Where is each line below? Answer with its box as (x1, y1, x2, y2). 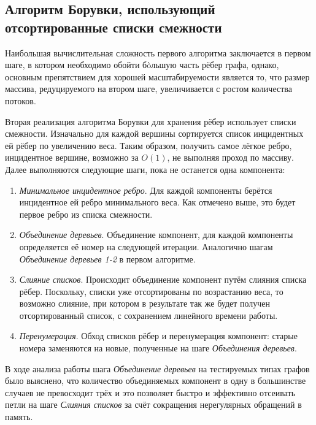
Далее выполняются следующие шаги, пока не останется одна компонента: (5, 163, 285, 175)
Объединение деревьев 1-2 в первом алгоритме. (19, 252, 196, 265)
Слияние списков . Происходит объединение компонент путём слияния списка (19, 273, 307, 286)
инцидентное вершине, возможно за (5, 151, 139, 164)
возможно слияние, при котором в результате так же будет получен (19, 297, 271, 310)
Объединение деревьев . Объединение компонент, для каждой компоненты (19, 228, 293, 241)
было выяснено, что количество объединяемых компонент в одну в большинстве (5, 374, 306, 387)
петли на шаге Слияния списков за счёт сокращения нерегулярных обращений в (5, 398, 302, 411)
